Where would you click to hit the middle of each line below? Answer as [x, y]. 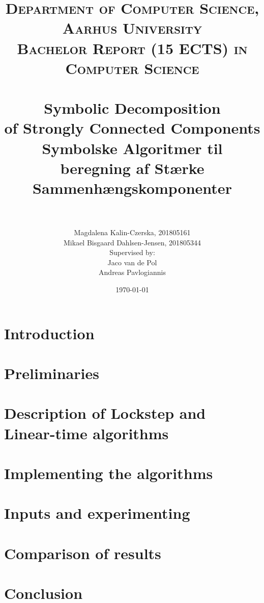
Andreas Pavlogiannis [132, 272]
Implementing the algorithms [109, 473]
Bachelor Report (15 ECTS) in [132, 48]
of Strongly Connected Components [132, 128]
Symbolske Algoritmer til [132, 148]
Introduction [49, 333]
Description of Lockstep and [105, 413]
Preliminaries [52, 373]
